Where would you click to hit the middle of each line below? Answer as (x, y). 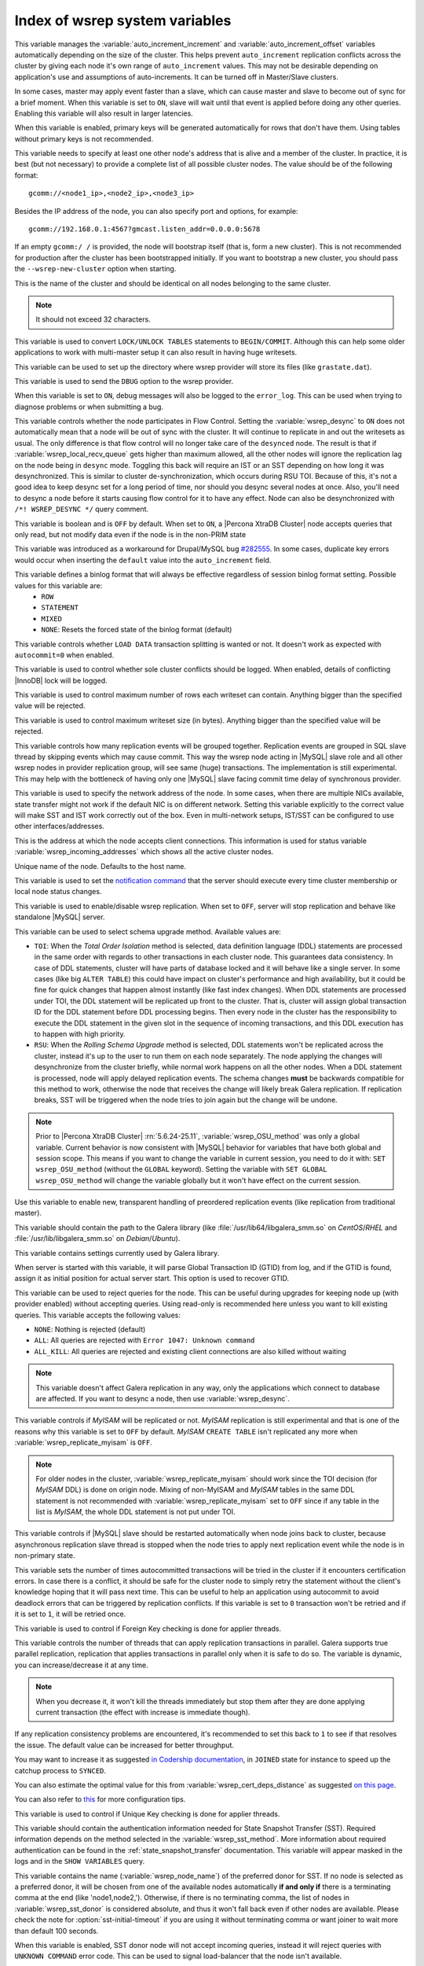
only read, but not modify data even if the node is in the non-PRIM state (130, 534)
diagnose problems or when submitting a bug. (89, 407)
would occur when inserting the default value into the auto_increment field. (143, 560)
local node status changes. (58, 892)
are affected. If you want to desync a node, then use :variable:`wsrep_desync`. (163, 1398)
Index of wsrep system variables (123, 20)
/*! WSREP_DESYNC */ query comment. (82, 509)
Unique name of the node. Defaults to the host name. (101, 866)
